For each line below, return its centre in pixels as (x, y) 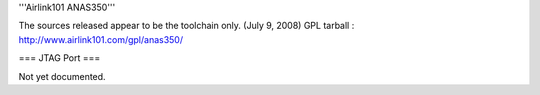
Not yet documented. (62, 76)
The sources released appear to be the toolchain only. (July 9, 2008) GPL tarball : (186, 26)
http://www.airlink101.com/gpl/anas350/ (101, 39)
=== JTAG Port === (59, 58)
